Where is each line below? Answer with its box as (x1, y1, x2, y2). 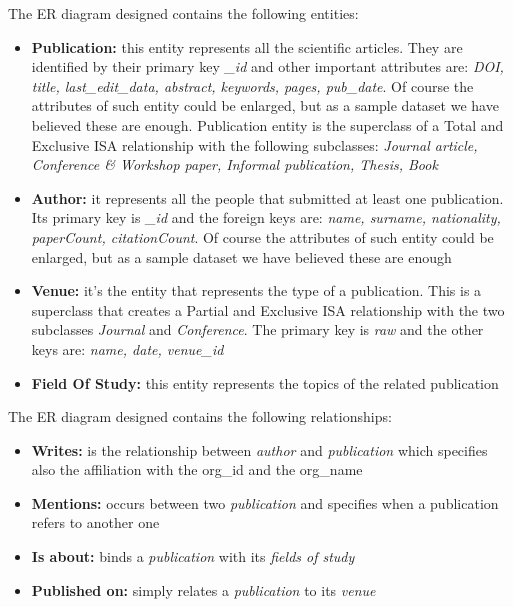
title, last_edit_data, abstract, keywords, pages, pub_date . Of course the (31, 75, 474, 96)
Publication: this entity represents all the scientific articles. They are (31, 36, 463, 57)
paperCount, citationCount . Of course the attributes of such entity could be (31, 226, 494, 247)
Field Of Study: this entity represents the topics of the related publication (31, 372, 499, 393)
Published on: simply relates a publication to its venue (31, 579, 376, 600)
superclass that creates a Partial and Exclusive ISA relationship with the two (31, 299, 505, 320)
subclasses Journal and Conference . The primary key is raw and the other (31, 319, 484, 340)
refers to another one (31, 512, 160, 533)
